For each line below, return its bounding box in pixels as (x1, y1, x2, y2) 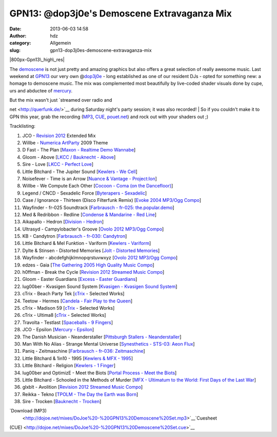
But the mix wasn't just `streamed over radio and (9, 97, 112, 103)
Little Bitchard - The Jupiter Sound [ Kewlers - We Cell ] (22, 168, 138, 175)
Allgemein (50, 40, 71, 46)
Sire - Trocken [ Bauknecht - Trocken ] (22, 398, 102, 405)
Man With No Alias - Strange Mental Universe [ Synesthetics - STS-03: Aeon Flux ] (22, 340, 195, 347)
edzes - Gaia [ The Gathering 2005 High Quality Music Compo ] (22, 262, 154, 268)
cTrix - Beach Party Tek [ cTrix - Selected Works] (22, 291, 125, 297)
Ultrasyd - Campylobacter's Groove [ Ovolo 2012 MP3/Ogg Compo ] (22, 226, 164, 232)
